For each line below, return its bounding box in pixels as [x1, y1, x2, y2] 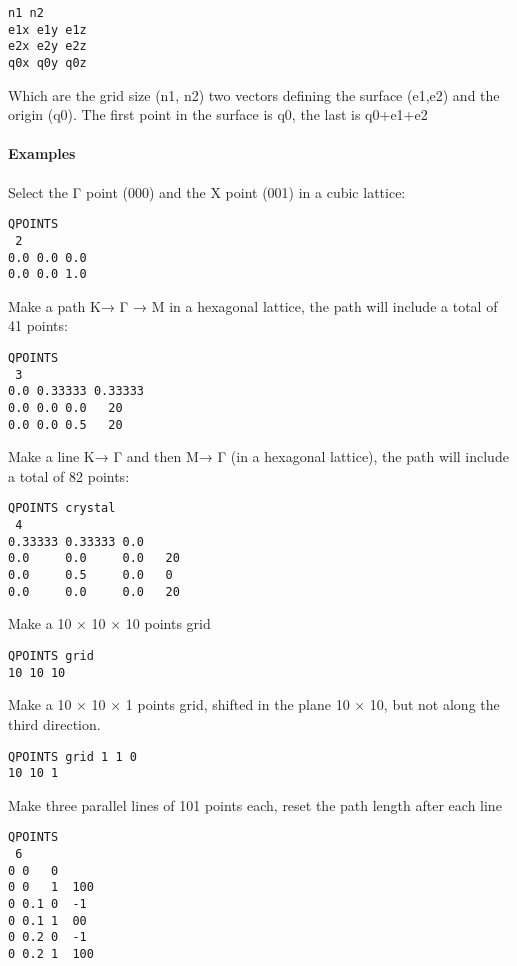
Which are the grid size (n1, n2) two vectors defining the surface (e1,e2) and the [8, 84, 500, 105]
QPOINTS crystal [8, 501, 116, 516]
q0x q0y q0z [8, 55, 87, 70]
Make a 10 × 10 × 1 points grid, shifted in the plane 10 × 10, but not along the [8, 694, 500, 715]
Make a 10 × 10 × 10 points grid [8, 613, 211, 634]
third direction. [8, 713, 101, 734]
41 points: [8, 315, 68, 336]
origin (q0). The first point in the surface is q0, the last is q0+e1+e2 [8, 104, 428, 125]
